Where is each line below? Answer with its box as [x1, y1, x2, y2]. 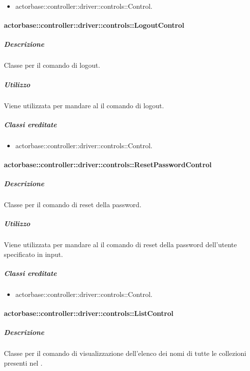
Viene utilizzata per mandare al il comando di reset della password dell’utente [4, 239, 237, 250]
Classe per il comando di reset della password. [4, 199, 142, 209]
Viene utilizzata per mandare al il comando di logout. [4, 100, 164, 110]
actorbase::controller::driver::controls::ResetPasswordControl [4, 159, 212, 169]
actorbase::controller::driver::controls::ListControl [4, 308, 173, 318]
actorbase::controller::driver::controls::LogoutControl [4, 20, 184, 30]
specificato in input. [4, 249, 63, 259]
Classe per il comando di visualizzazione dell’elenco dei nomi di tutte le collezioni [4, 348, 247, 358]
